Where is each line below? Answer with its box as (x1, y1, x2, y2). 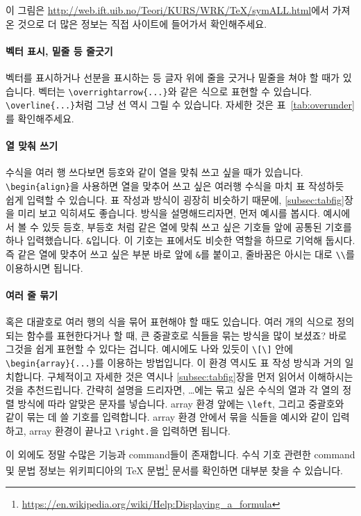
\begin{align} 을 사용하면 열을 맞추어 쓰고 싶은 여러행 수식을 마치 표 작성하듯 (6, 178, 344, 193)
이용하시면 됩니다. (6, 260, 83, 275)
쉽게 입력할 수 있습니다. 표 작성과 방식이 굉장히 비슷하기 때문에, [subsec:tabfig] (6, 192, 344, 207)
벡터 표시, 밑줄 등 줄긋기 (6, 43, 113, 58)
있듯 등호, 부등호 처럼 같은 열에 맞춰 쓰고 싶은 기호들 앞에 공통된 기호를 (42, 219, 352, 234)
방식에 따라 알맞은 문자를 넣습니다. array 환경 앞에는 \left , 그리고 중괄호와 (17, 396, 344, 410)
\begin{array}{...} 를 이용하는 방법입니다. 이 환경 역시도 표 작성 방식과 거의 (6, 355, 342, 369)
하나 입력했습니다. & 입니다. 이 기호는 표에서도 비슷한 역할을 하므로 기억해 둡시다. (6, 233, 355, 248)
